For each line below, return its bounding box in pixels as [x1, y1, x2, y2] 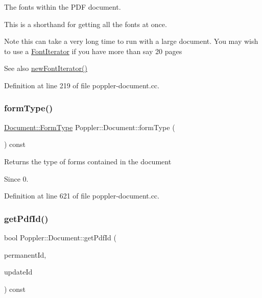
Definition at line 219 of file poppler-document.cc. [4, 80, 159, 90]
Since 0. [4, 173, 29, 184]
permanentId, [4, 249, 46, 260]
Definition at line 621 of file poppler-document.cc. [4, 190, 159, 201]
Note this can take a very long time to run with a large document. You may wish [4, 36, 258, 46]
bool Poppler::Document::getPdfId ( [4, 232, 117, 242]
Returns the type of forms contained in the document [4, 156, 172, 166]
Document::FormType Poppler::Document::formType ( [4, 121, 175, 132]
